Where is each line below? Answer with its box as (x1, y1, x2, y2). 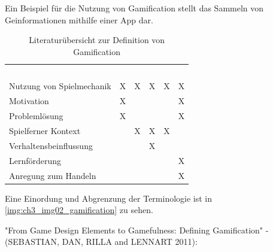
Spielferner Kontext (9, 125, 81, 136)
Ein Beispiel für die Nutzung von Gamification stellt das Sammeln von (5, 2, 264, 14)
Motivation (9, 95, 49, 107)
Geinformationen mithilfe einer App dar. (5, 13, 153, 26)
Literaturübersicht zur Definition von (29, 34, 165, 46)
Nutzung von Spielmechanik (9, 80, 111, 92)
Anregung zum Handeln (9, 169, 96, 181)
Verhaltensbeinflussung (9, 139, 93, 151)
